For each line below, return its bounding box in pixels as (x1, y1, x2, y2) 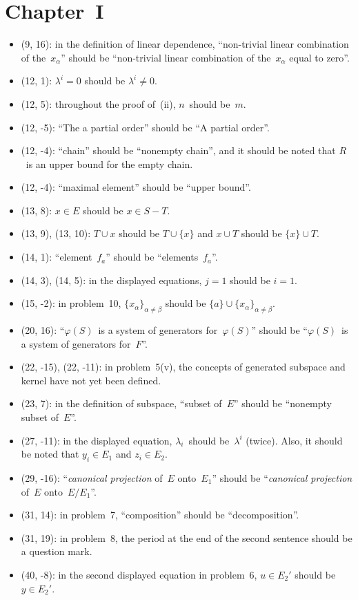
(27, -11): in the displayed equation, (21, 433, 172, 447)
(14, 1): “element (21, 250, 92, 264)
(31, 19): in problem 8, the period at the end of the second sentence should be (21, 530, 352, 545)
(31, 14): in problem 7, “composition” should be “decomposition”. (21, 507, 299, 522)
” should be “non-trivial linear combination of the (61, 50, 271, 64)
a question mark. (21, 544, 92, 559)
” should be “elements (106, 250, 199, 264)
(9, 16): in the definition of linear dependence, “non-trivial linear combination (21, 37, 349, 51)
